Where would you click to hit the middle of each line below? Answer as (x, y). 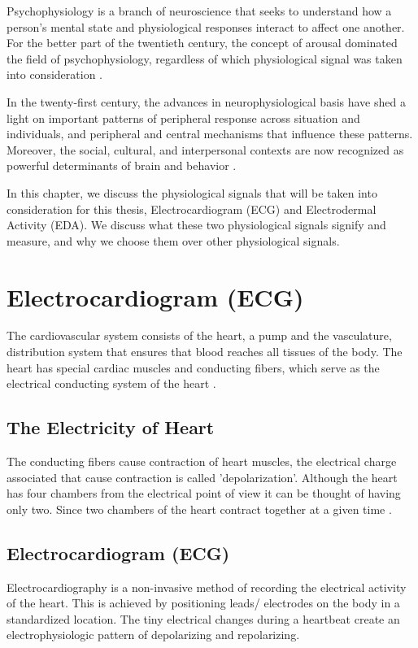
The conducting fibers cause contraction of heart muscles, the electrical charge (202, 461)
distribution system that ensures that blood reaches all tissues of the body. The (205, 352)
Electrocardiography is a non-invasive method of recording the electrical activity (207, 587)
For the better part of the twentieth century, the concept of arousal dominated (202, 43)
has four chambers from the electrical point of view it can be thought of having (204, 493)
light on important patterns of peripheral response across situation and (183, 117)
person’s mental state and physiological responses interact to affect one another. (206, 26)
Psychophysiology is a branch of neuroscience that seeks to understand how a (199, 11)
